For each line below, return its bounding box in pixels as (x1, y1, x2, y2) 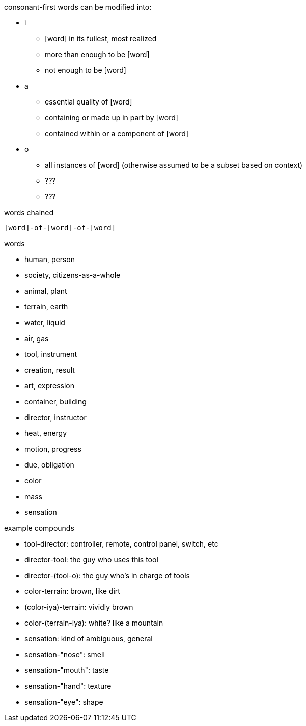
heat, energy (24, 429, 67, 437)
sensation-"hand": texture (24, 682, 112, 690)
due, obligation (24, 460, 74, 469)
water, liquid (24, 318, 65, 327)
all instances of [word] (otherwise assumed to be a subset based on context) (45, 161, 303, 169)
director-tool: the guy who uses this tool (24, 555, 158, 564)
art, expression (24, 381, 74, 390)
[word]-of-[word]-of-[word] (4, 224, 116, 232)
